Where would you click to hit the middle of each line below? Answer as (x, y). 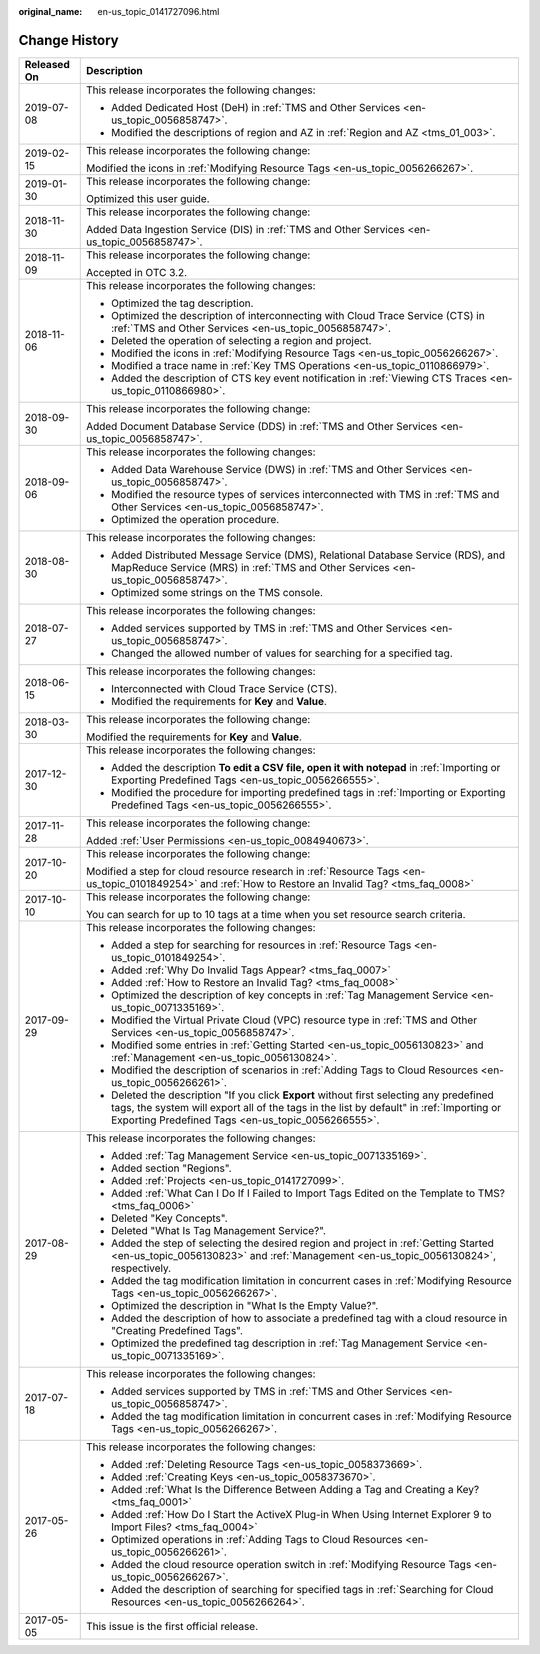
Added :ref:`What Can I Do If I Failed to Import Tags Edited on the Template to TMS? (307, 1193)
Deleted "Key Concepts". (169, 1218)
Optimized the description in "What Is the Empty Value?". (244, 1305)
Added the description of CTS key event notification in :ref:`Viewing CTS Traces (298, 378)
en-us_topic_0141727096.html (158, 11)
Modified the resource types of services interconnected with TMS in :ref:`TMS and (305, 494)
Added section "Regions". (171, 1168)
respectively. (141, 1268)
